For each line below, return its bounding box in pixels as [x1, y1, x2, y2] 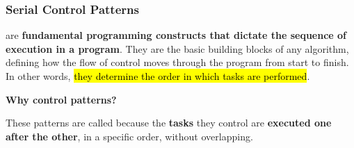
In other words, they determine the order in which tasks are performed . [6, 69, 310, 83]
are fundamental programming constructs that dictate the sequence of [6, 28, 347, 42]
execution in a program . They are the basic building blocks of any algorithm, [6, 41, 349, 56]
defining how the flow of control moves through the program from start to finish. [6, 55, 349, 69]
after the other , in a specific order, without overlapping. [6, 129, 253, 143]
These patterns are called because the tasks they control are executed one [6, 115, 332, 130]
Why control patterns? [6, 92, 117, 106]
